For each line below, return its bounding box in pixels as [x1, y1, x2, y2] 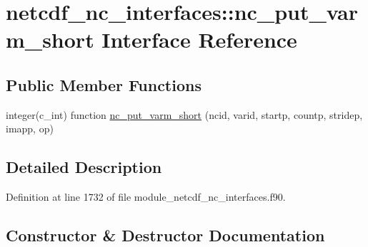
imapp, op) [6, 121, 54, 136]
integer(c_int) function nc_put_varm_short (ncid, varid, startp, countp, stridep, [6, 107, 363, 122]
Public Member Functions [6, 73, 202, 95]
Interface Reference [101, 25, 297, 54]
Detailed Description [6, 156, 162, 178]
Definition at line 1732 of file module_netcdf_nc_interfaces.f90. [6, 189, 286, 204]
